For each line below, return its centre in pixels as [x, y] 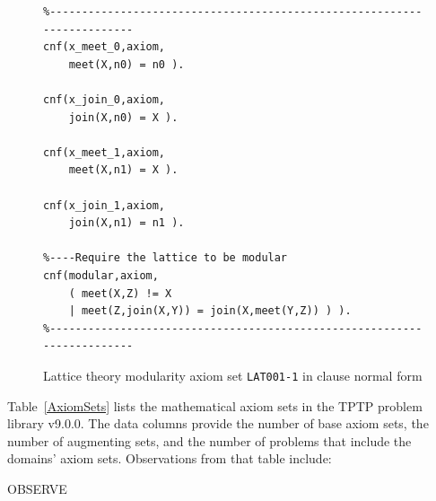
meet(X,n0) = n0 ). [126, 64]
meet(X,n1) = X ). [123, 170]
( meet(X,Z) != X [120, 293]
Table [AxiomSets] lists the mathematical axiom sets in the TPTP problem [215, 405]
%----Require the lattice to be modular [166, 258]
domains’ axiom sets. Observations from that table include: [170, 458]
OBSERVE [37, 488]
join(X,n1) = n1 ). [126, 223]
